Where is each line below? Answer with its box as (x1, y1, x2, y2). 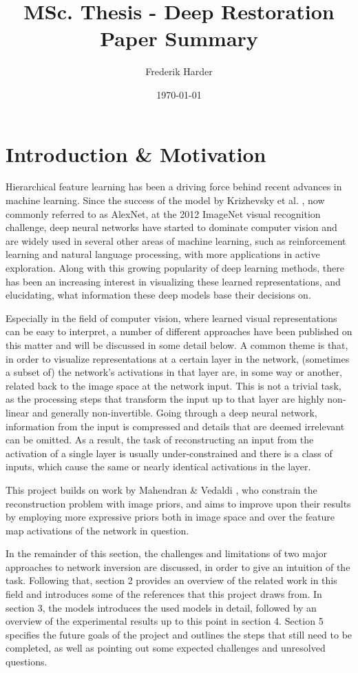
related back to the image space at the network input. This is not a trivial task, (6, 378, 341, 392)
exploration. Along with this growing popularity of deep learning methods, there (6, 261, 344, 274)
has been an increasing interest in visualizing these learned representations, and (6, 274, 341, 288)
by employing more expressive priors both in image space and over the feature (6, 510, 335, 524)
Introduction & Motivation (6, 139, 266, 168)
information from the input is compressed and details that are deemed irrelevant (6, 419, 345, 433)
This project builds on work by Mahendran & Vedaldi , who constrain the (6, 482, 317, 496)
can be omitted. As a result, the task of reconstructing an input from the (6, 432, 314, 447)
